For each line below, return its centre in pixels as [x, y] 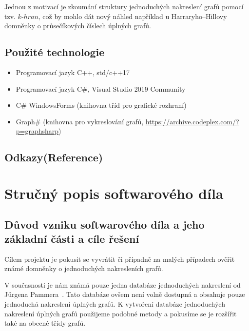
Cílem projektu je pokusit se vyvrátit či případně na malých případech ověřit [120, 259]
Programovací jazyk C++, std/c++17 [73, 72]
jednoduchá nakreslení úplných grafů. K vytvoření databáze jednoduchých [115, 304]
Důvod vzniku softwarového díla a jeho [105, 224]
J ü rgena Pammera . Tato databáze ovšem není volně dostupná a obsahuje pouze [125, 294]
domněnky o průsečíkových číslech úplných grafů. [78, 26]
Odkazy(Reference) [54, 157]
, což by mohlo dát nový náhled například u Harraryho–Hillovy [133, 16]
